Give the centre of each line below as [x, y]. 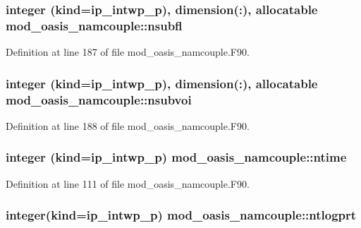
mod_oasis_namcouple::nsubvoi [99, 99]
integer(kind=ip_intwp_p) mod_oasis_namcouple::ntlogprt [181, 215]
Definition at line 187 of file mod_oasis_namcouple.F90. [128, 52]
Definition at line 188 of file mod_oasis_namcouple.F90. [128, 125]
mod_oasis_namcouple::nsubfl [94, 25]
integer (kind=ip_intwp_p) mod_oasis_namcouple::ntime [176, 157]
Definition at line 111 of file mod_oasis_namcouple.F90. [128, 183]
